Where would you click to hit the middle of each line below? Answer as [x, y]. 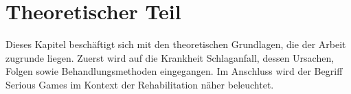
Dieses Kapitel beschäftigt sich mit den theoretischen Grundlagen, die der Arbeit [176, 44]
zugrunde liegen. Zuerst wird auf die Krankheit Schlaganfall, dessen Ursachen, [170, 57]
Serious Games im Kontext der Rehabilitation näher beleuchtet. [140, 84]
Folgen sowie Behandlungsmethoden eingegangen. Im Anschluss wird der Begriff [174, 71]
